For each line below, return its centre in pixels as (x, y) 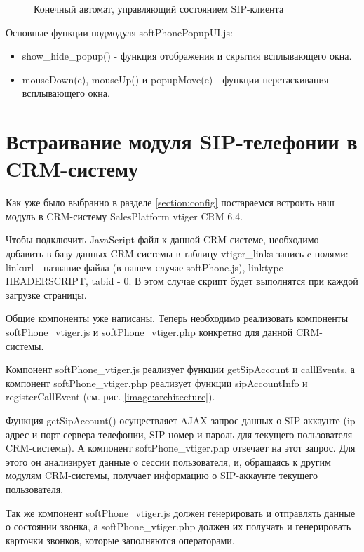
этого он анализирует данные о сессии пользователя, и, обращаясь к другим (168, 461)
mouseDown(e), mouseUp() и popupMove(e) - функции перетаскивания (175, 79)
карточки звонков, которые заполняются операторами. (120, 540)
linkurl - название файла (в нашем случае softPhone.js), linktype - (148, 267)
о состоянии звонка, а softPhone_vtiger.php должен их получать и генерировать (178, 526)
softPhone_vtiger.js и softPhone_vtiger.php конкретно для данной (149, 332)
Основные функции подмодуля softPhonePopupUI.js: (119, 32)
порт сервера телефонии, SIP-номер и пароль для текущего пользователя (196, 434)
